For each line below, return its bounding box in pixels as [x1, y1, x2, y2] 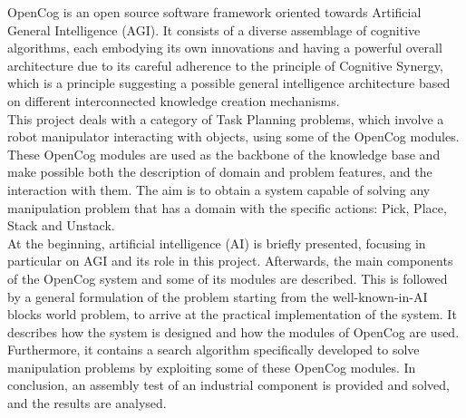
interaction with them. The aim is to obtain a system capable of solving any [7, 180, 431, 199]
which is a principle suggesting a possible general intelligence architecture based [7, 73, 451, 92]
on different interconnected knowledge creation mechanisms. [7, 91, 340, 110]
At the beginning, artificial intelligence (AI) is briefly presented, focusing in [7, 233, 426, 252]
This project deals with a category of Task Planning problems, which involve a [7, 109, 444, 128]
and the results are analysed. [7, 394, 167, 413]
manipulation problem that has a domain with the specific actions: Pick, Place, [7, 198, 447, 217]
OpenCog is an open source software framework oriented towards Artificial [7, 3, 422, 21]
